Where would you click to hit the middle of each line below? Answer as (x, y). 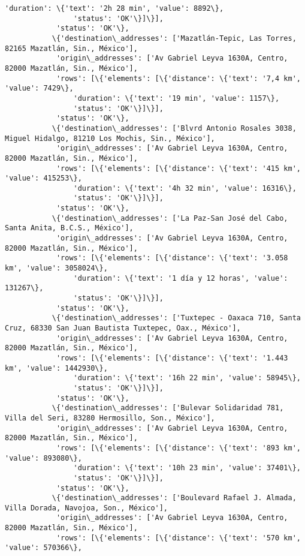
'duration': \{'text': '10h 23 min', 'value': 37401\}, (187, 468)
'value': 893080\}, (43, 458)
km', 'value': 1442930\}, (56, 368)
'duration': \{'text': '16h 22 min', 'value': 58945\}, (187, 378)
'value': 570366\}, (43, 548)
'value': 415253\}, (43, 178)
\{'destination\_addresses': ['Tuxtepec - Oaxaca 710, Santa (176, 318)
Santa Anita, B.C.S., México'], (69, 228)
